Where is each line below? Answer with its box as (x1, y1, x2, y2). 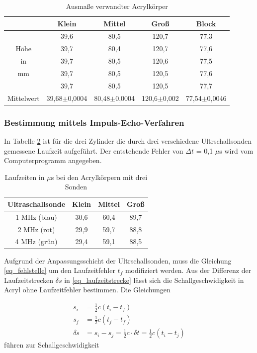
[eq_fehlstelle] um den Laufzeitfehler (4, 265, 115, 275)
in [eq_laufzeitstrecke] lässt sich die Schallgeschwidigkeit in (64, 274, 244, 285)
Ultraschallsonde (7, 198, 66, 209)
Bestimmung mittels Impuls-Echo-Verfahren (4, 116, 184, 128)
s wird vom (219, 145, 254, 156)
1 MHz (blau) (15, 211, 57, 222)
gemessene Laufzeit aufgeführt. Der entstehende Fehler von (4, 145, 183, 156)
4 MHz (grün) (15, 236, 58, 247)
